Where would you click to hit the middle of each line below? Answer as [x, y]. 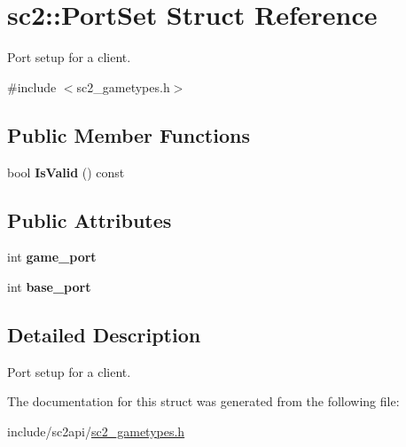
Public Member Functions [129, 134]
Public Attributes [90, 220]
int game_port [52, 257]
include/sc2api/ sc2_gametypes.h [96, 431]
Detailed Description [104, 334]
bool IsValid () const [66, 172]
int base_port [49, 286]
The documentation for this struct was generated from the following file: [203, 401]
